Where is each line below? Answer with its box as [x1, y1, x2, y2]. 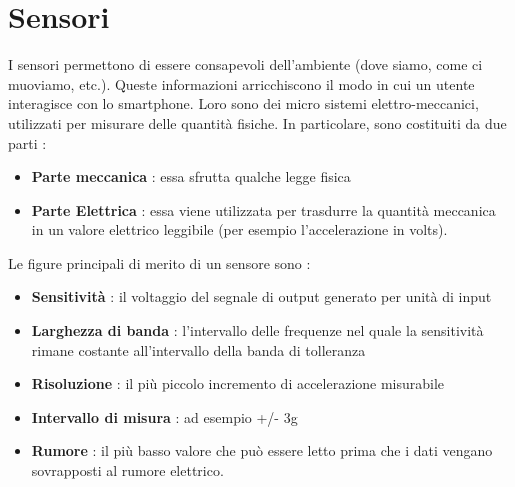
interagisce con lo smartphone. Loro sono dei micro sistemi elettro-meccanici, [8, 93, 479, 114]
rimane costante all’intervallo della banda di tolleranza [31, 339, 366, 360]
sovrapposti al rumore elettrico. [31, 460, 224, 481]
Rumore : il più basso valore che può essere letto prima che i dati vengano [31, 440, 493, 461]
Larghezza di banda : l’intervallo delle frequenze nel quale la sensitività [31, 320, 484, 341]
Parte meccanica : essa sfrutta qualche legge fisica [31, 166, 351, 187]
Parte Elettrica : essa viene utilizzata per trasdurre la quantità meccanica [31, 199, 496, 220]
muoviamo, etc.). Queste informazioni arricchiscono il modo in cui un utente [8, 73, 475, 94]
